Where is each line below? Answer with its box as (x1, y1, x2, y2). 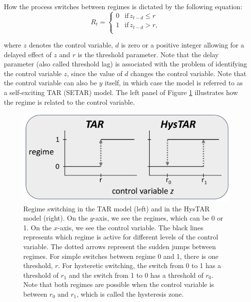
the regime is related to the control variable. (4, 96, 135, 107)
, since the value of (67, 68, 123, 78)
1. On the (23, 222, 52, 232)
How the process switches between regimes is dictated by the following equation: (4, 1, 243, 11)
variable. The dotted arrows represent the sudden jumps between (23, 241, 216, 251)
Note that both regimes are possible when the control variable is (23, 279, 214, 289)
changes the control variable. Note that (130, 68, 247, 78)
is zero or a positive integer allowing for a (121, 40, 244, 50)
